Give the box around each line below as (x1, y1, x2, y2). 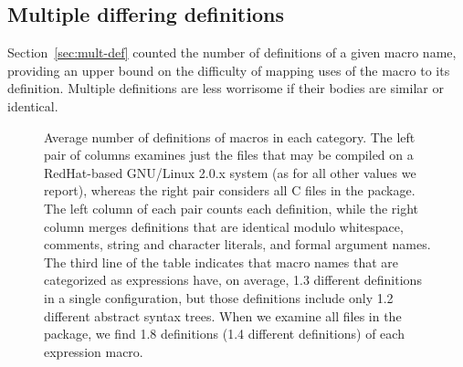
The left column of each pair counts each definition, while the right (44, 198, 419, 217)
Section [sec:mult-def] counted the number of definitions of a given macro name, (7, 43, 457, 62)
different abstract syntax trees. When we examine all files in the (44, 306, 402, 325)
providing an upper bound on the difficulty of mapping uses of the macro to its (7, 60, 450, 79)
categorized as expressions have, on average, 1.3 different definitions (44, 270, 422, 289)
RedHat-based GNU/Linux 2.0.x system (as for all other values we (44, 163, 416, 182)
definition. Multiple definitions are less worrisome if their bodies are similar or (7, 79, 444, 98)
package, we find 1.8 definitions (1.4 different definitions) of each (44, 324, 405, 343)
